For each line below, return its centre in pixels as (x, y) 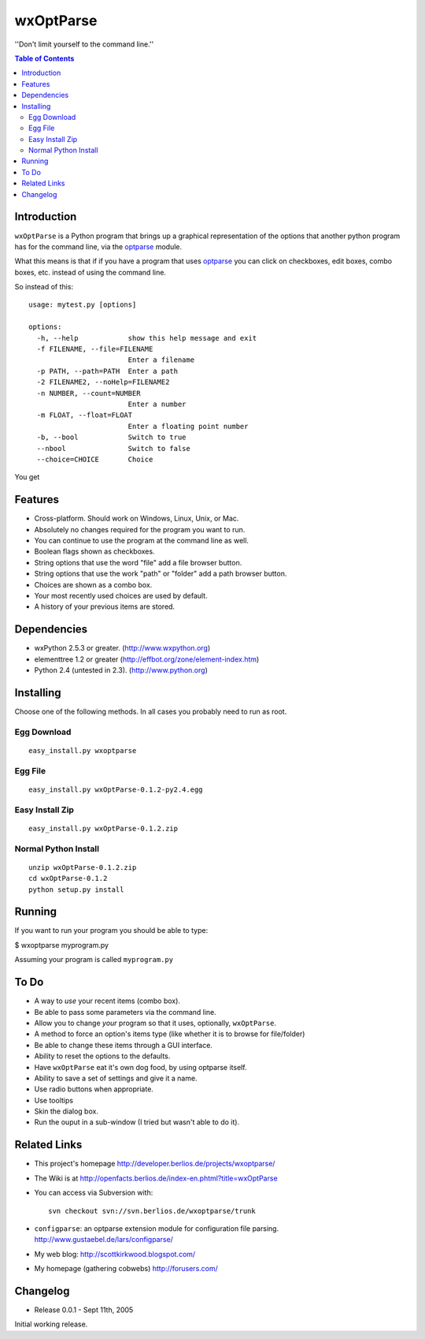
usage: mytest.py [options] (83, 305)
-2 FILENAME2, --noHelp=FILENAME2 (103, 382)
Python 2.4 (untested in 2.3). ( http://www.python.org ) (121, 670)
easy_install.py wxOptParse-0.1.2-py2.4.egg (116, 789)
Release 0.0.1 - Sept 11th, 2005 (84, 1310)
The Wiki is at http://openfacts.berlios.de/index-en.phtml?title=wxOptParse (156, 1178)
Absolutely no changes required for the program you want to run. (140, 529)
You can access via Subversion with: (94, 1193)
